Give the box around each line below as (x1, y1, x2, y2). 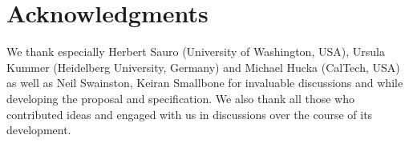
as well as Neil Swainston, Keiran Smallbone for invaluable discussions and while (6, 74, 403, 91)
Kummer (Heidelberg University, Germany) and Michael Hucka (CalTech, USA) (6, 58, 400, 75)
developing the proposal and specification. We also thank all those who (6, 89, 354, 106)
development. (6, 121, 71, 138)
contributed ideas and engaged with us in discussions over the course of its (6, 105, 373, 122)
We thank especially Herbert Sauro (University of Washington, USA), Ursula (6, 43, 385, 60)
